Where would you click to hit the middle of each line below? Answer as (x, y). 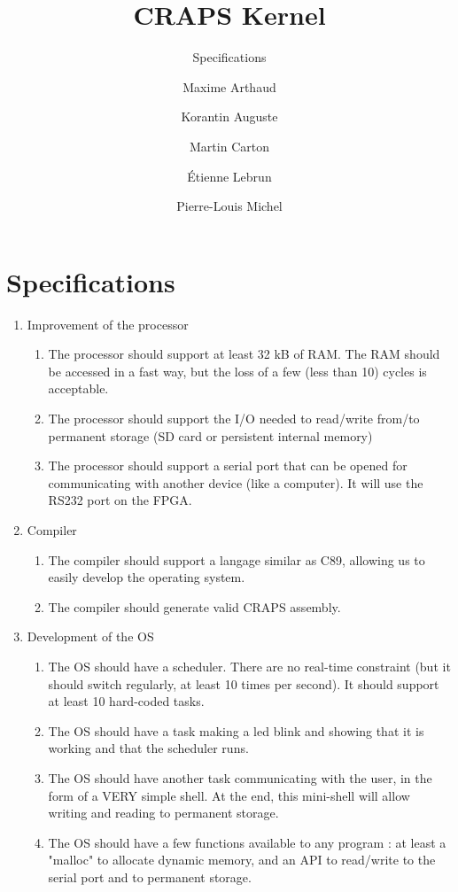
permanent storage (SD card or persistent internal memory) (210, 435)
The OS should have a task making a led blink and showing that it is (236, 730)
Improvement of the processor (108, 324)
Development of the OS (90, 636)
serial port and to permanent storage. (150, 876)
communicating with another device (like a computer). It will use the (236, 482)
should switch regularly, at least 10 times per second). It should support (244, 683)
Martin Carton (229, 146)
